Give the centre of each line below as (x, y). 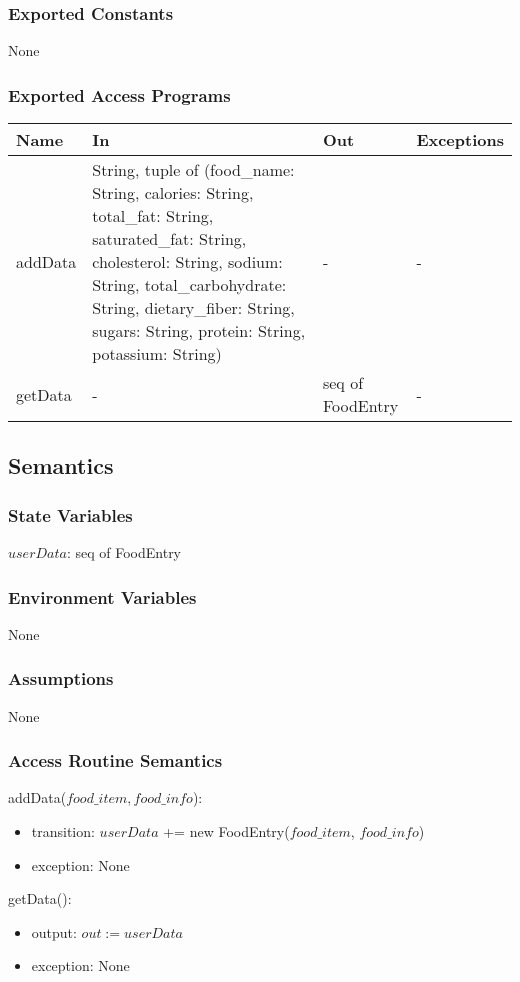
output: (54, 931)
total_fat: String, (153, 216)
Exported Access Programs (119, 94)
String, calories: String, (173, 193)
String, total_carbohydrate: (189, 285)
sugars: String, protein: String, (199, 331)
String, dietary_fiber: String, (193, 308)
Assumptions (61, 678)
